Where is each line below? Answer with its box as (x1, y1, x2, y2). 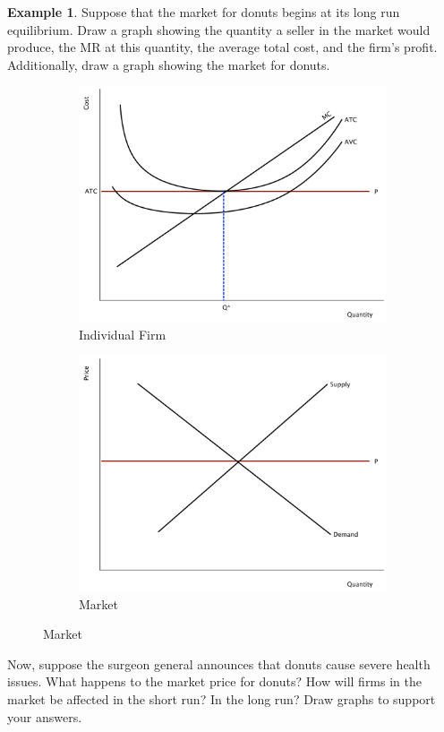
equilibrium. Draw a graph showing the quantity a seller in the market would (7, 20, 431, 39)
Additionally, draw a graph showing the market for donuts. (7, 55, 330, 73)
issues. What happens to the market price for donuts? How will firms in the (7, 672, 422, 691)
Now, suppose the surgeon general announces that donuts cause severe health (7, 654, 431, 673)
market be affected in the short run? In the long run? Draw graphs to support (7, 689, 436, 708)
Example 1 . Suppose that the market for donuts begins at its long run (7, 3, 400, 21)
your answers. (7, 707, 82, 726)
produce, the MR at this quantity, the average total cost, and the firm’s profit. (7, 38, 438, 56)
